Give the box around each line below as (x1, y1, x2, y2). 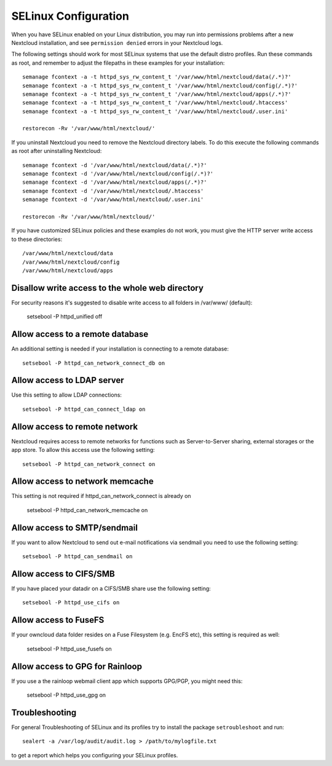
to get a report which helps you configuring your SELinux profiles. (11, 751, 178, 759)
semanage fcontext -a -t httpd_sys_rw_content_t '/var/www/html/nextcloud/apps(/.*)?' (22, 90, 291, 98)
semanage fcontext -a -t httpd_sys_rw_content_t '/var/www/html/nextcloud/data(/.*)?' (22, 74, 291, 81)
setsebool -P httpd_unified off (26, 313, 103, 320)
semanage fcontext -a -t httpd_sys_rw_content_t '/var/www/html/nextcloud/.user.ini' (22, 108, 288, 115)
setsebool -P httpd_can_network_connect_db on (22, 360, 165, 366)
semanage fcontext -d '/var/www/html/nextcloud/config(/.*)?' (22, 170, 214, 178)
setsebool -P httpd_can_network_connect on (22, 460, 156, 467)
